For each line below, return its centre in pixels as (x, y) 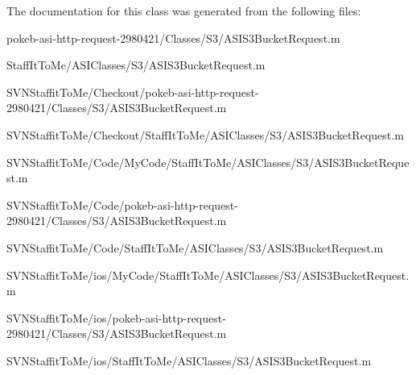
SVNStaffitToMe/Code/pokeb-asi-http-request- (122, 204)
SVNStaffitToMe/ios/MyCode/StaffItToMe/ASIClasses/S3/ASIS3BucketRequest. (208, 275)
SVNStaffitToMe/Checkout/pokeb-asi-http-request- (133, 92)
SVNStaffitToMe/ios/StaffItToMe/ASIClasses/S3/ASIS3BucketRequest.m (189, 360)
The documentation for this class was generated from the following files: (184, 10)
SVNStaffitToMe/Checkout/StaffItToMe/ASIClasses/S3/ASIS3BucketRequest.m (205, 134)
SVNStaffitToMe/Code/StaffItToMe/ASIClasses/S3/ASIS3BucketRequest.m (195, 247)
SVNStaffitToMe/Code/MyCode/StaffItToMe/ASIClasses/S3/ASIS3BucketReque (208, 162)
